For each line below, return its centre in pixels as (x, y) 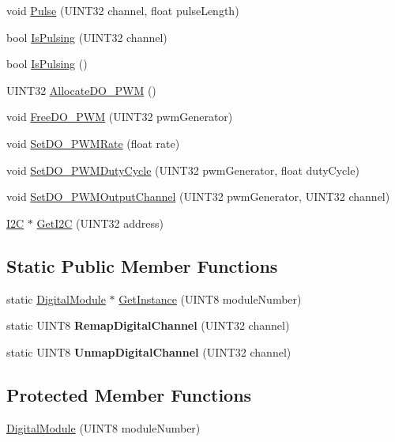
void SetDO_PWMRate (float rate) (93, 143)
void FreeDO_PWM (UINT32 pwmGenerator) (120, 117)
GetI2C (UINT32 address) (100, 223)
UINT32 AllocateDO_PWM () (81, 90)
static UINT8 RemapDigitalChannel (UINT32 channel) (148, 325)
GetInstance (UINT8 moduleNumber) (210, 298)
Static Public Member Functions (142, 265)
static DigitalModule (56, 298)
